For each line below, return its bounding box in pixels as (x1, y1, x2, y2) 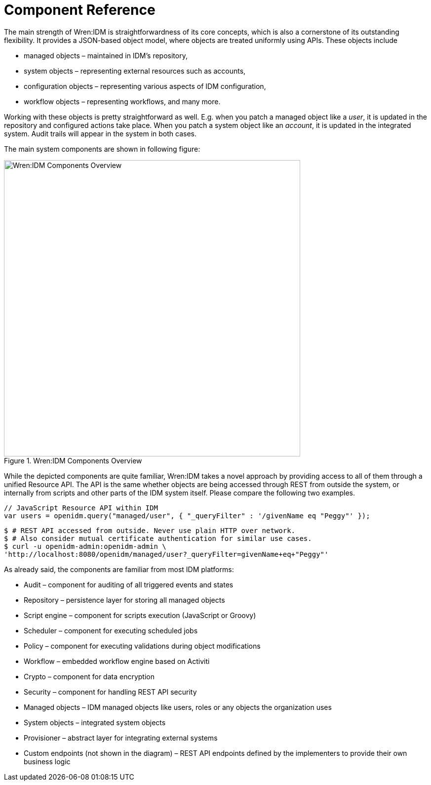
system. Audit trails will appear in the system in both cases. (4, 129, 197, 138)
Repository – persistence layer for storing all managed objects (24, 595, 225, 604)
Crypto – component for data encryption (24, 672, 155, 681)
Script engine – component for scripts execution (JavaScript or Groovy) (24, 611, 256, 620)
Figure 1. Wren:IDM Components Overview (4, 456, 142, 465)
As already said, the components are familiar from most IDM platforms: (4, 565, 234, 574)
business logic (24, 757, 71, 766)
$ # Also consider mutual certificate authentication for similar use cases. (4, 534, 312, 542)
